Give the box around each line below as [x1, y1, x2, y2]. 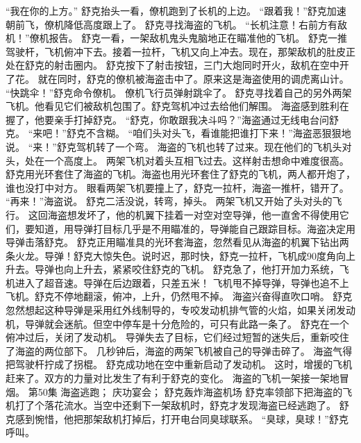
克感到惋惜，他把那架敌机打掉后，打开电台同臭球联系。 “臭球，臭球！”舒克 [6, 411, 349, 426]
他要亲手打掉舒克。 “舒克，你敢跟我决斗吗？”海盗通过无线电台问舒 [34, 112, 339, 126]
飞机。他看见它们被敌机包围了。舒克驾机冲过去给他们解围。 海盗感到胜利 [6, 99, 339, 113]
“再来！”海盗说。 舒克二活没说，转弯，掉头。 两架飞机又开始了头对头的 [6, 194, 333, 208]
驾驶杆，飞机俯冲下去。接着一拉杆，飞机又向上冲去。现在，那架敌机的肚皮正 [6, 44, 355, 58]
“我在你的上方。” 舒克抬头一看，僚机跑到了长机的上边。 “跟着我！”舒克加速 [6, 3, 346, 17]
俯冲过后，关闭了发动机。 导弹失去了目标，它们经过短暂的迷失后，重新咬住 [6, 330, 349, 344]
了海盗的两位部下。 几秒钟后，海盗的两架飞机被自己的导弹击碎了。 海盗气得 [6, 343, 353, 358]
